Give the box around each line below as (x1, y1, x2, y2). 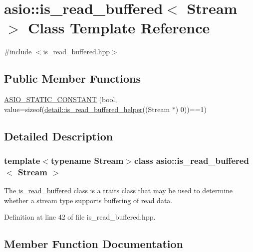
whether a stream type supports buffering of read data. (4, 195, 173, 205)
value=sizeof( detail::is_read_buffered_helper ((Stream (4, 104, 170, 114)
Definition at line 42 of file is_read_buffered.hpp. (4, 212, 156, 222)
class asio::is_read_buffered (134, 154, 249, 166)
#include (4, 46, 32, 57)
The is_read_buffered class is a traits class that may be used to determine (4, 185, 233, 196)
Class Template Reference (28, 17, 210, 38)
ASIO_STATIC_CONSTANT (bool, (4, 94, 117, 105)
